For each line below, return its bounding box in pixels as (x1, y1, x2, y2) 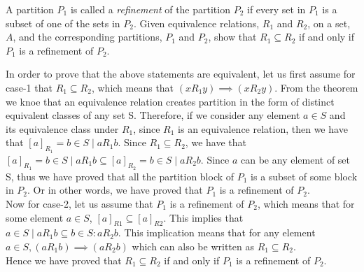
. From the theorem (274, 80, 358, 94)
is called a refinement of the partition (70, 2, 230, 16)
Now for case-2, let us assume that (6, 196, 153, 210)
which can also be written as (132, 238, 254, 253)
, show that (208, 29, 257, 44)
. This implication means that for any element (118, 225, 316, 240)
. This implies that (163, 210, 244, 224)
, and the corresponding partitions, (13, 29, 162, 44)
